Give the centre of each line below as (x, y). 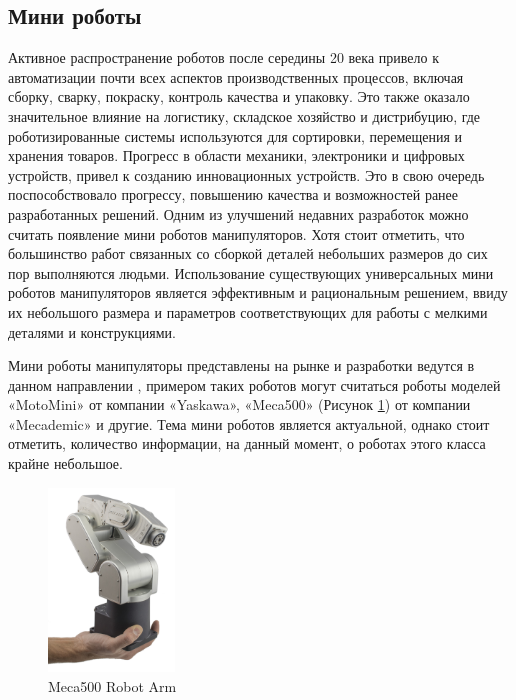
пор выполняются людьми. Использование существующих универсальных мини (251, 272)
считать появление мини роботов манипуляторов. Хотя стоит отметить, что (236, 233)
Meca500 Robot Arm (112, 685)
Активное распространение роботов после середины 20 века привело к (223, 57)
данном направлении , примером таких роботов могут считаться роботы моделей (254, 384)
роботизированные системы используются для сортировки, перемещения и (235, 135)
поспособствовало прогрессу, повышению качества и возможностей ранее (233, 194)
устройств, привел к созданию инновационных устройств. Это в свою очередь (246, 174)
